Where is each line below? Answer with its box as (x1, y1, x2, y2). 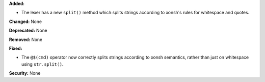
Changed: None (9, 19, 42, 24)
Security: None (9, 70, 41, 76)
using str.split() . (21, 61, 64, 67)
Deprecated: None (9, 27, 48, 34)
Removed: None (9, 37, 43, 42)
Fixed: (9, 45, 22, 51)
